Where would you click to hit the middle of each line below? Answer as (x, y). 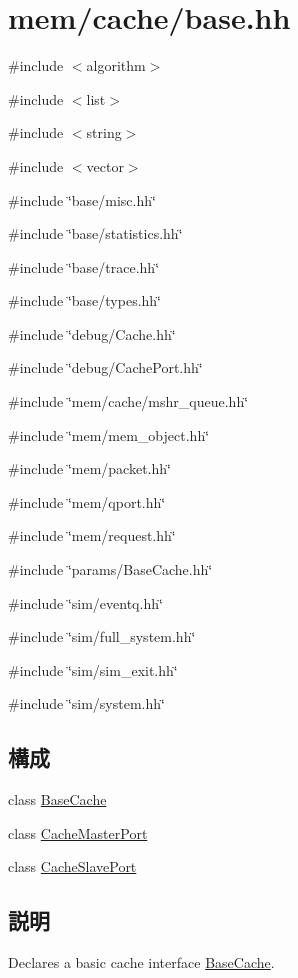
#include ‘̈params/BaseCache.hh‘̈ (110, 569)
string (104, 132)
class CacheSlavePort (72, 866)
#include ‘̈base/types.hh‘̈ (85, 300)
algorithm (116, 65)
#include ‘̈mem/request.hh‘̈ (92, 535)
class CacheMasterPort (78, 832)
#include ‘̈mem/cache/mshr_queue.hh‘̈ (128, 401)
